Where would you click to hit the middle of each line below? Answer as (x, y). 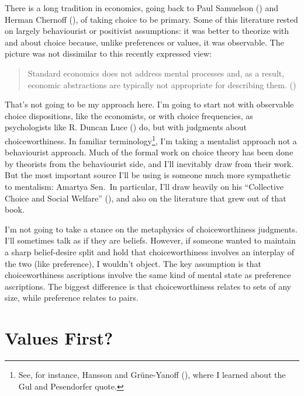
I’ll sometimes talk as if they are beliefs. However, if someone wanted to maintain (150, 240)
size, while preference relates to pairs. (72, 298)
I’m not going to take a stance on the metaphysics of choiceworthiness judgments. (151, 229)
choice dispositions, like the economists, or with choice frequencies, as (129, 115)
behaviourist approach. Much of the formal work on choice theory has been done (149, 152)
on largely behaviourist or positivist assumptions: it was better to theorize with (147, 31)
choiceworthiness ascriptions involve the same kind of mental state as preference (148, 275)
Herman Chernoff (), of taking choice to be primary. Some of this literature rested (151, 19)
